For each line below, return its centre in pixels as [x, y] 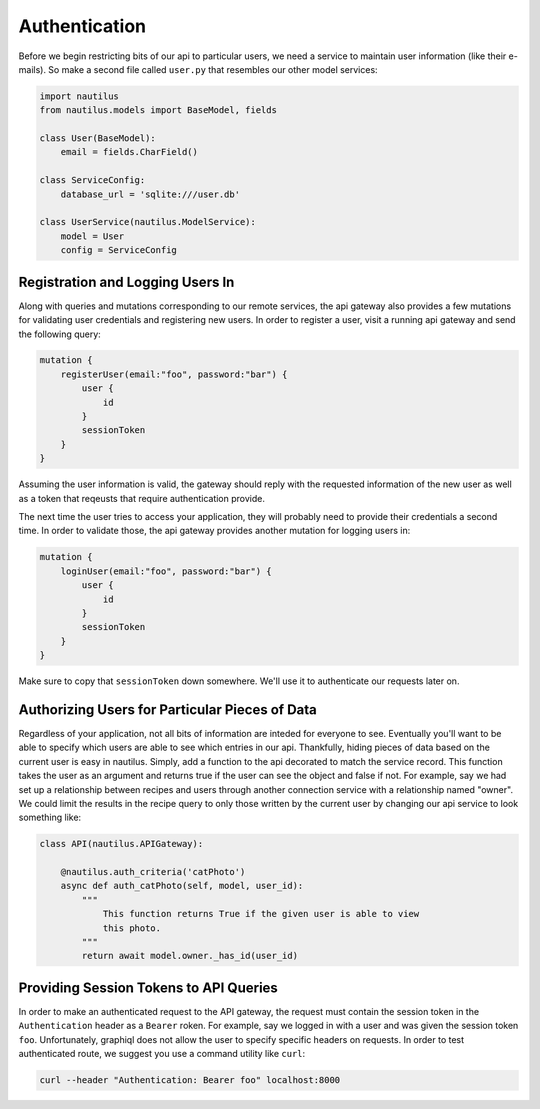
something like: [50, 817]
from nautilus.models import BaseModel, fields [158, 110]
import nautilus [79, 96]
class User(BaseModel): [98, 138]
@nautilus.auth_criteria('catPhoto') [153, 872]
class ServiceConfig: [92, 180]
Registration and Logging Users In [126, 281]
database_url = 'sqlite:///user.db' [150, 194]
